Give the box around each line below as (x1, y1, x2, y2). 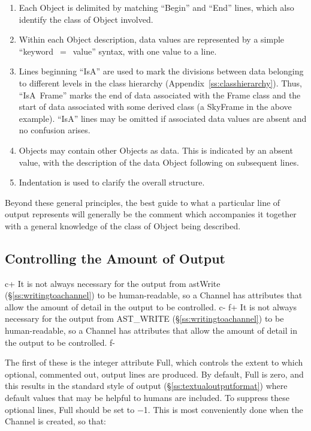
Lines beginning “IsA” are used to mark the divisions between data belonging (19, 65, 304, 77)
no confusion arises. (19, 124, 90, 136)
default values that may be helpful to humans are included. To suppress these (5, 391, 289, 404)
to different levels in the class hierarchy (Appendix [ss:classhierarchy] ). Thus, (19, 76, 302, 89)
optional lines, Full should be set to (5, 403, 135, 415)
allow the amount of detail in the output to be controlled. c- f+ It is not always (5, 300, 297, 313)
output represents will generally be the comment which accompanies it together (5, 208, 297, 220)
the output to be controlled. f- (5, 336, 116, 348)
